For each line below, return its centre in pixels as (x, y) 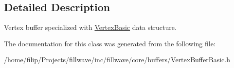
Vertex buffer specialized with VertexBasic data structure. (90, 27)
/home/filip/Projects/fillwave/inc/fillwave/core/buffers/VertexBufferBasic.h (117, 60)
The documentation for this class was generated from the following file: (110, 43)
